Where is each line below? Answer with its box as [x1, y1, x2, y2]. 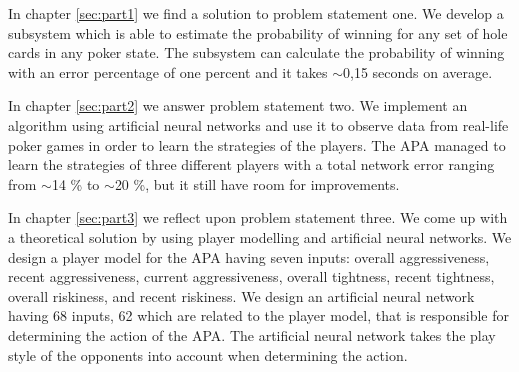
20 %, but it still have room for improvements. [114, 173, 400, 194]
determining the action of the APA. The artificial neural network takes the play [8, 324, 496, 345]
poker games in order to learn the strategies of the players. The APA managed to [8, 134, 506, 155]
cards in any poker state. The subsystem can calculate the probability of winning [8, 42, 505, 63]
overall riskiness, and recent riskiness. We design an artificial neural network [8, 285, 475, 306]
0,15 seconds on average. [343, 61, 493, 82]
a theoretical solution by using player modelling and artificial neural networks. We [8, 226, 512, 247]
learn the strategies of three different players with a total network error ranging [8, 154, 495, 175]
